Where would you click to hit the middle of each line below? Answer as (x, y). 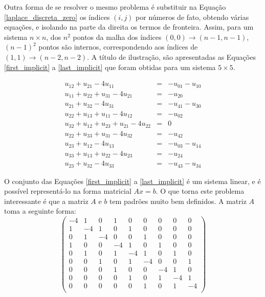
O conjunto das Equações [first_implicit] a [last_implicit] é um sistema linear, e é (132, 181)
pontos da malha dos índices (117, 37)
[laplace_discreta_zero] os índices (57, 17)
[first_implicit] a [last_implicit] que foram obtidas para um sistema (110, 67)
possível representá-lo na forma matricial (68, 191)
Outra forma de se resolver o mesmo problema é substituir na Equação (115, 7)
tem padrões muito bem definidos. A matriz (178, 201)
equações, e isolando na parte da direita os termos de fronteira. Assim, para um (129, 27)
